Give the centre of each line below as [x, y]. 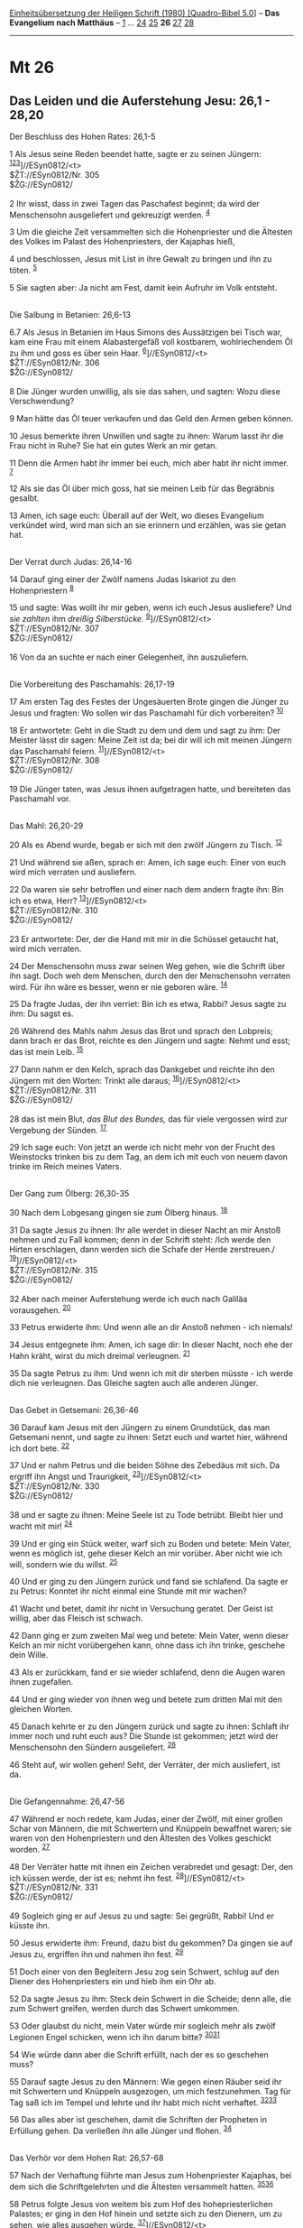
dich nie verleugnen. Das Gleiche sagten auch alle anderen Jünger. [134, 1382]
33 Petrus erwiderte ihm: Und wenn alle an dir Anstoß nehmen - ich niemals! [151, 1327]
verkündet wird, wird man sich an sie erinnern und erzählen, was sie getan [148, 525]
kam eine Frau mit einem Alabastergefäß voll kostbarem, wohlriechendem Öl [151, 341]
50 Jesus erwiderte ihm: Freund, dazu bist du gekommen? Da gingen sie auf [151, 1943]
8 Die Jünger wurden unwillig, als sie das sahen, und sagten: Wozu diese [145, 391]
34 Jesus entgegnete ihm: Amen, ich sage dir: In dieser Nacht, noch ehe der [151, 1345]
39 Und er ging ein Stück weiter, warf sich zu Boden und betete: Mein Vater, [151, 1543]
